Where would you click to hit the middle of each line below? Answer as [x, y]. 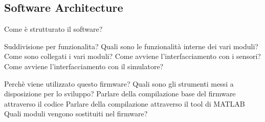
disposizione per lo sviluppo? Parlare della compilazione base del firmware [120, 94]
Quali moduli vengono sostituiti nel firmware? [76, 114]
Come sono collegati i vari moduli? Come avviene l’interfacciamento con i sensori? [132, 56]
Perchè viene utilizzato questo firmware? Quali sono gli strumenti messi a [119, 83]
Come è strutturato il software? [53, 29]
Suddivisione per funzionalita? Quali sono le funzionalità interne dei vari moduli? [131, 46]
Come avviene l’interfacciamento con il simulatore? [84, 66]
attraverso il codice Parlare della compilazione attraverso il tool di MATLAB [125, 103]
